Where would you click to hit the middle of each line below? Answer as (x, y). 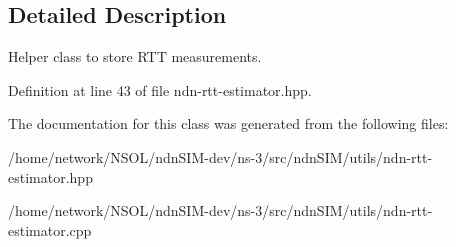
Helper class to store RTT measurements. (135, 56)
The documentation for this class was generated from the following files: (228, 123)
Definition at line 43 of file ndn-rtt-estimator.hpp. (160, 89)
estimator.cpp (50, 229)
